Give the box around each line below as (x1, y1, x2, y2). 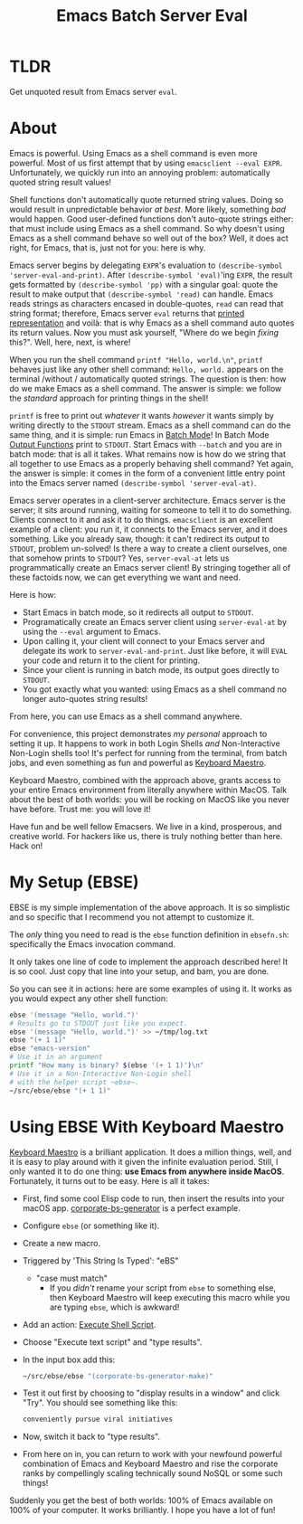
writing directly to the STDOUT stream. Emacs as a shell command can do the (9, 420, 291, 431)
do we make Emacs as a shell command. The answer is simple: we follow (9, 383, 282, 393)
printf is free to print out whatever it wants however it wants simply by (9, 410, 274, 421)
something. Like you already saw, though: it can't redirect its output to (9, 533, 270, 544)
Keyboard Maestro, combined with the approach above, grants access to (9, 774, 281, 785)
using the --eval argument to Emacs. (22, 626, 161, 637)
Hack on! (9, 840, 43, 851)
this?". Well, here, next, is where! (9, 336, 131, 347)
